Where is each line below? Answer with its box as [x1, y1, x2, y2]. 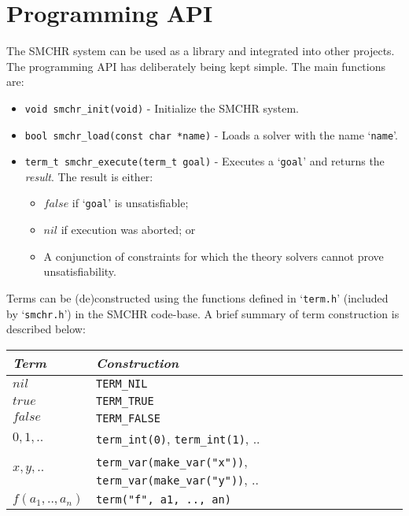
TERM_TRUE [96, 394, 154, 407]
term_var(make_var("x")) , [96, 451, 248, 470]
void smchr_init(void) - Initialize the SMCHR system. [24, 99, 300, 116]
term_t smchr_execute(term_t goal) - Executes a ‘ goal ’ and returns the [24, 153, 385, 169]
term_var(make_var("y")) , [96, 470, 248, 488]
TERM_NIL [96, 377, 148, 390]
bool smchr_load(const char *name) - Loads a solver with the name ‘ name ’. [24, 126, 398, 143]
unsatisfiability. [43, 263, 116, 280]
